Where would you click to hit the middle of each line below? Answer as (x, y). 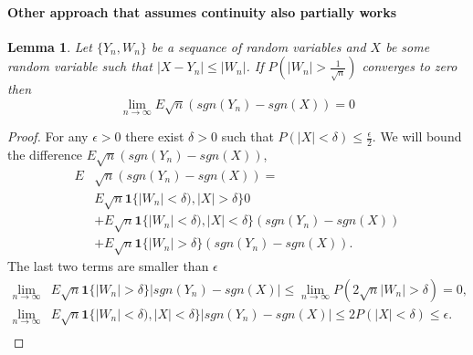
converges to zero (410, 66)
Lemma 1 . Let (50, 46)
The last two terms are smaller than (108, 265)
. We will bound (417, 136)
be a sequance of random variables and (258, 46)
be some (408, 46)
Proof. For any (48, 136)
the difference (45, 155)
